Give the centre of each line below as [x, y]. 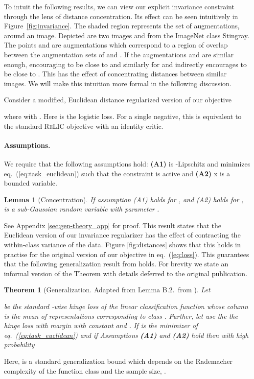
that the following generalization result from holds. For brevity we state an [116, 264]
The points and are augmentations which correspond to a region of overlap [116, 45]
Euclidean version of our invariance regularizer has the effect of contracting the [122, 235]
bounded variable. [31, 183]
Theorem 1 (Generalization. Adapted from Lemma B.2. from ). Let [107, 290]
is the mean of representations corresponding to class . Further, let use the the [121, 316]
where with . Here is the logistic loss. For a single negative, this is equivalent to [123, 116]
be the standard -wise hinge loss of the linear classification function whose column [126, 306]
